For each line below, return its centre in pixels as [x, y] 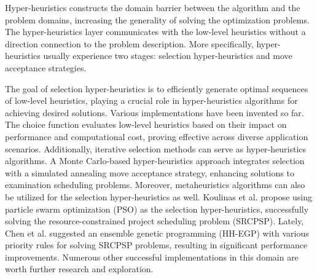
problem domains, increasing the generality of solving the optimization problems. [157, 19]
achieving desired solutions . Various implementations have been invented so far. [155, 112]
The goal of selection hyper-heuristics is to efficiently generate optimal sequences [157, 88]
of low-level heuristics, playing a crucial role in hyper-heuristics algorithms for [151, 100]
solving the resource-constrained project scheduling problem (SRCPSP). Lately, [155, 221]
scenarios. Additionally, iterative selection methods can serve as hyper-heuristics [156, 148]
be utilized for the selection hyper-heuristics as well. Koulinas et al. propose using [159, 196]
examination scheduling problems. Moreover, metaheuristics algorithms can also [155, 185]
